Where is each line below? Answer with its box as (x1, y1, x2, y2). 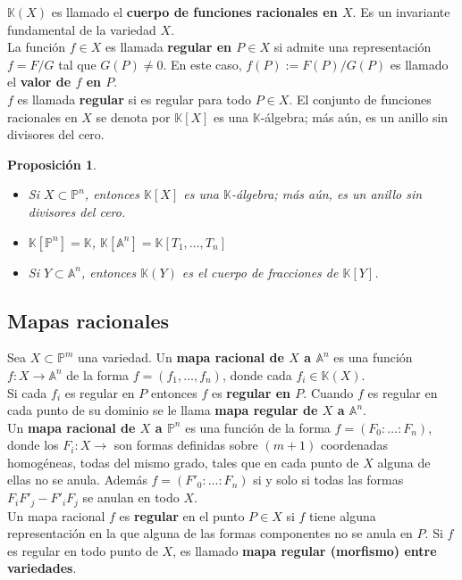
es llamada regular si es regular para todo (17, 89, 251, 108)
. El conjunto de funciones (289, 89, 432, 108)
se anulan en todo (82, 488, 180, 507)
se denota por (96, 107, 171, 126)
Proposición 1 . (7, 154, 97, 173)
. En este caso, (163, 54, 242, 73)
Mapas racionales (7, 306, 170, 334)
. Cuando (303, 383, 354, 402)
